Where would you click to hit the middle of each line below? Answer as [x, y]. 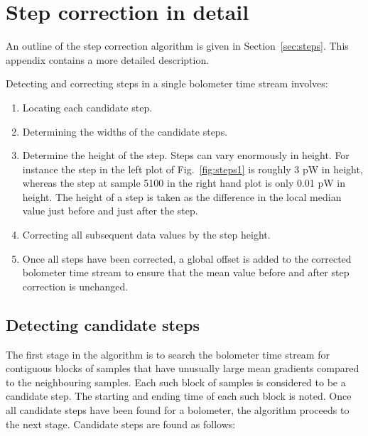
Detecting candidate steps [103, 324]
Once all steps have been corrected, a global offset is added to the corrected [187, 258]
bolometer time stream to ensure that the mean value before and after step [186, 272]
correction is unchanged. [75, 286]
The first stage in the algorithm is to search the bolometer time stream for [168, 354]
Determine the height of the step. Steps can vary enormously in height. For [186, 155]
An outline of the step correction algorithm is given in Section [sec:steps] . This [177, 46]
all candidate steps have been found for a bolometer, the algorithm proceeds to [178, 410]
